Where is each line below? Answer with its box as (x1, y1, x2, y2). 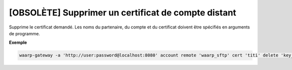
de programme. (9, 30, 40, 36)
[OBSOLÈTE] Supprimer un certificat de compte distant (9, 7, 237, 18)
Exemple (9, 40, 27, 45)
